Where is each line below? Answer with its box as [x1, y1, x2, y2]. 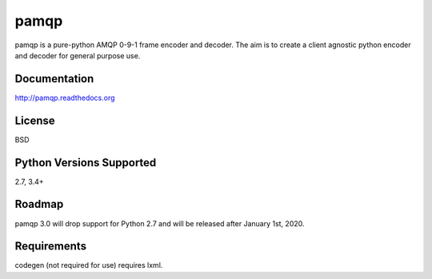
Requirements [14, 240, 87, 253]
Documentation [14, 72, 94, 86]
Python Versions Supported [14, 156, 157, 169]
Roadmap [14, 197, 64, 211]
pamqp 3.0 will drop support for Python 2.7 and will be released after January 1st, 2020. [14, 218, 305, 228]
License [14, 114, 55, 127]
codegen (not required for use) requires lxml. [14, 261, 163, 270]
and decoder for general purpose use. [14, 50, 141, 60]
